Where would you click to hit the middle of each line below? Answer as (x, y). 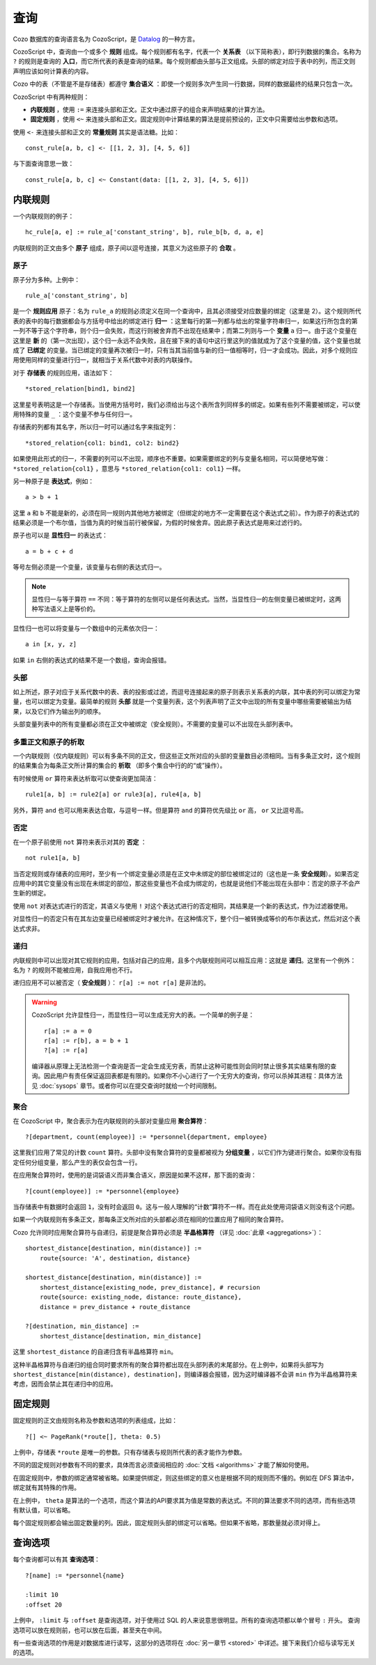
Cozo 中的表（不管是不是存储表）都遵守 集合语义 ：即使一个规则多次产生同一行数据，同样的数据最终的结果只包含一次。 (185, 84)
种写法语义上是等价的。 (65, 609)
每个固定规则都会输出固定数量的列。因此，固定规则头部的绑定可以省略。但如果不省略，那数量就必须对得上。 (168, 1523)
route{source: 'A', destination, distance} (115, 1258)
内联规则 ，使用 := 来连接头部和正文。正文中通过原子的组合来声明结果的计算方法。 (149, 109)
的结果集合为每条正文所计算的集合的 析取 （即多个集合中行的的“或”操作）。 (119, 765)
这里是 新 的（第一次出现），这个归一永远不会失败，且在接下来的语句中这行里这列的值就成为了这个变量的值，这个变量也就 (187, 341)
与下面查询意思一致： (44, 164)
